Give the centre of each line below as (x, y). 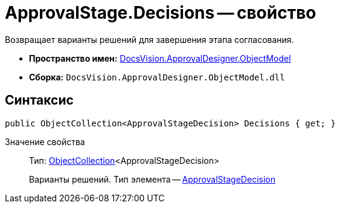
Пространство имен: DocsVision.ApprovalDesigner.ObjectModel (160, 58)
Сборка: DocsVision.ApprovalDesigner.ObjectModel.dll (157, 77)
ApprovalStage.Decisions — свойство (161, 13)
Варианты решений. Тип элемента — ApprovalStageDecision (152, 179)
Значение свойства (45, 141)
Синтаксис (39, 100)
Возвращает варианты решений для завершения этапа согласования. (149, 39)
